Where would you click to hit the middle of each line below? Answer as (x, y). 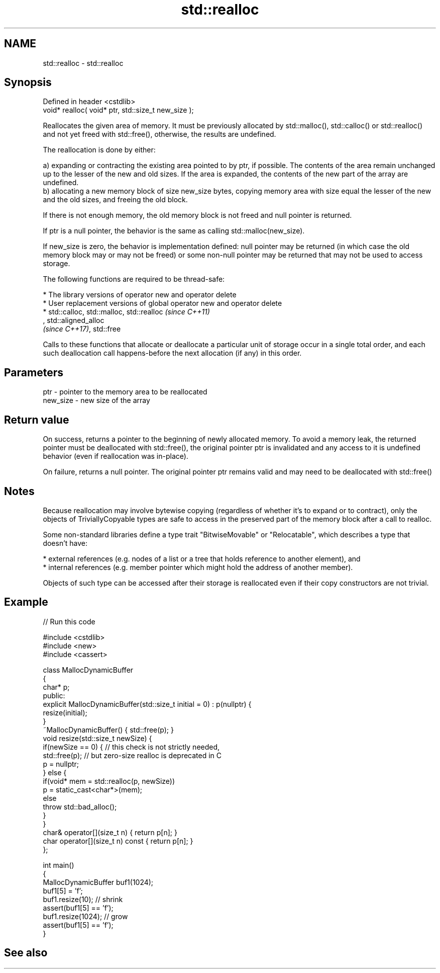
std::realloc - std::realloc (83, 63)
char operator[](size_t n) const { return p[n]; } (118, 841)
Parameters (34, 372)
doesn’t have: (65, 543)
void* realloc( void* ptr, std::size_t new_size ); (118, 110)
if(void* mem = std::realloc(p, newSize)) (109, 781)
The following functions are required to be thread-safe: (134, 279)
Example (26, 602)
